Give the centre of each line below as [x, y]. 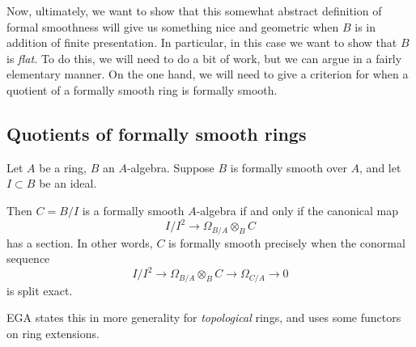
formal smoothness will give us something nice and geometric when [173, 26]
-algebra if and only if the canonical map [297, 210]
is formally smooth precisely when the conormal [287, 242]
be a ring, [63, 167]
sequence [28, 258]
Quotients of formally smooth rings [157, 133]
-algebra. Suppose [170, 167]
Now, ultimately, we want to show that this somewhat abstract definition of [194, 11]
